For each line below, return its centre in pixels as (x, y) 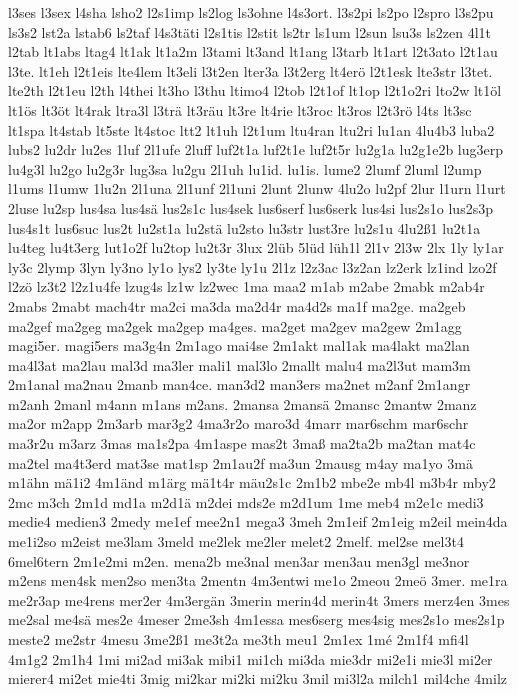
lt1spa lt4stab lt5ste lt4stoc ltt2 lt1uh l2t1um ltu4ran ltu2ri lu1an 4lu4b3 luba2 (251, 129)
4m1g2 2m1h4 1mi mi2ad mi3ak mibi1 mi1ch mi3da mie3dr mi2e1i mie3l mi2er (250, 658)
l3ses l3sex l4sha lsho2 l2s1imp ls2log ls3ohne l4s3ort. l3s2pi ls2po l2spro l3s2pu (251, 12)
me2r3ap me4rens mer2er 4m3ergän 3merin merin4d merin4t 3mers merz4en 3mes (259, 599)
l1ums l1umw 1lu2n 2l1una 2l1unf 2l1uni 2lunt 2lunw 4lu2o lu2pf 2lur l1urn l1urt (257, 188)
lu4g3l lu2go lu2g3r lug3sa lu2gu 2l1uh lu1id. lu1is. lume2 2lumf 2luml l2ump (245, 168)
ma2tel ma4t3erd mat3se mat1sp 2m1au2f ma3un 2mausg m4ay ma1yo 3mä (240, 462)
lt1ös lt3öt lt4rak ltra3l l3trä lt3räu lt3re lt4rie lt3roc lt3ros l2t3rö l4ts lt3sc (240, 109)
